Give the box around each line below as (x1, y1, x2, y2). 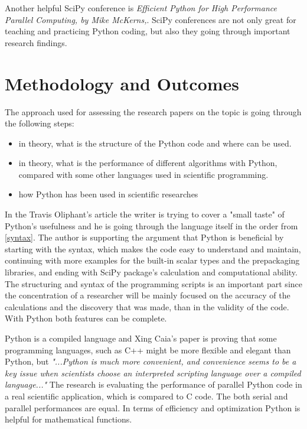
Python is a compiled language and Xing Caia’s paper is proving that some (5, 332, 277, 344)
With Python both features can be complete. (5, 312, 167, 324)
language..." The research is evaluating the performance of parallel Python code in (5, 378, 302, 391)
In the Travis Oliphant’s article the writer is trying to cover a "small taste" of (5, 208, 285, 220)
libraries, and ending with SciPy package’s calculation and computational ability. (5, 266, 298, 278)
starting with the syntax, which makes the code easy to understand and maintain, (5, 242, 301, 255)
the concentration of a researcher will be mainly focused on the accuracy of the (5, 289, 290, 301)
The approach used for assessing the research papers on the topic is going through (5, 105, 302, 118)
